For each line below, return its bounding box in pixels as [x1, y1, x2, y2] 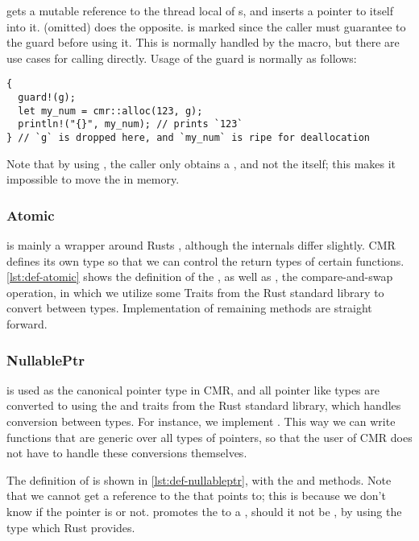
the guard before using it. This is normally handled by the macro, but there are [6, 34, 400, 51]
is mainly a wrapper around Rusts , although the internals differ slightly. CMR [6, 237, 396, 254]
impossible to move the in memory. [6, 171, 180, 188]
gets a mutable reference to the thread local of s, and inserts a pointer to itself [6, 2, 394, 19]
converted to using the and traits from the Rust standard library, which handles [6, 397, 401, 414]
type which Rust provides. [6, 518, 135, 535]
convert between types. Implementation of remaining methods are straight [6, 299, 372, 316]
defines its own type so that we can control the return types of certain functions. [6, 252, 404, 269]
